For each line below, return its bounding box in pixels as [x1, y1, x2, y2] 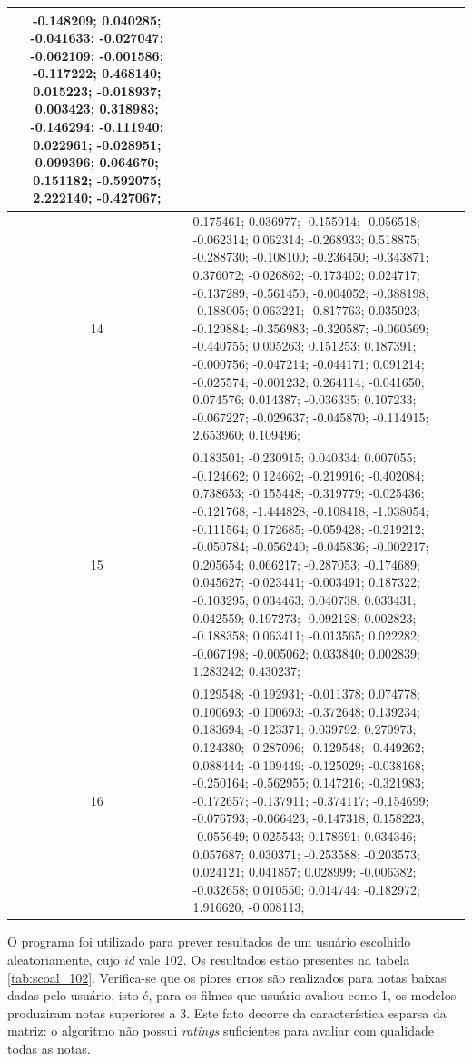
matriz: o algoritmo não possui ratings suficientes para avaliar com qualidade [7, 1021, 434, 1040]
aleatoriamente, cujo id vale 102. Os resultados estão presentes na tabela [7, 950, 410, 969]
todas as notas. [7, 1039, 91, 1057]
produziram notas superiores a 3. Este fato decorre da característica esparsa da [7, 1003, 447, 1022]
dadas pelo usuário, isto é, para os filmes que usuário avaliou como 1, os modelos [7, 986, 457, 1005]
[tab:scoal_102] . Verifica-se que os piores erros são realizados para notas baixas [7, 967, 447, 987]
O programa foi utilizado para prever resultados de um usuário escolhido [7, 932, 411, 951]
